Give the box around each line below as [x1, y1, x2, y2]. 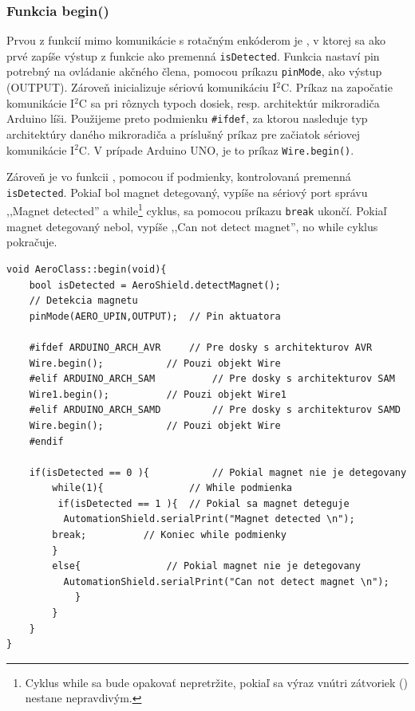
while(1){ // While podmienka [52, 482, 292, 494]
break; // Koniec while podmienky [52, 529, 287, 541]
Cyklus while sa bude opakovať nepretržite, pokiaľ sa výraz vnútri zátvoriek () [25, 674, 408, 690]
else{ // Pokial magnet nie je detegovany [52, 560, 361, 572]
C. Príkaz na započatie [281, 79, 393, 96]
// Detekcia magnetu [29, 295, 138, 307]
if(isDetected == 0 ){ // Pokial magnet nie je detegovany [29, 466, 407, 478]
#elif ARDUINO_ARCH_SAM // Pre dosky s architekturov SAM [29, 373, 395, 385]
